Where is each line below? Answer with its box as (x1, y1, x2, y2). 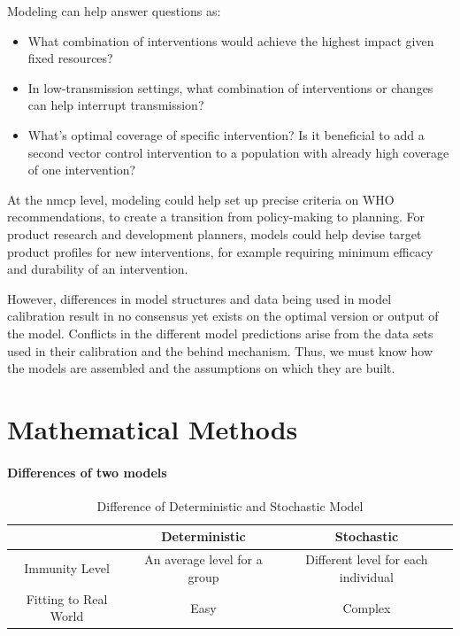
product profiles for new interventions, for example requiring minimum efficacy (7, 242, 433, 260)
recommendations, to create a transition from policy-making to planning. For (7, 207, 425, 226)
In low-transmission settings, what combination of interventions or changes (27, 78, 433, 97)
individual (339, 567, 394, 586)
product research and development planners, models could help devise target (7, 224, 422, 243)
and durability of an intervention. (7, 260, 188, 278)
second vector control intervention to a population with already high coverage (27, 143, 449, 161)
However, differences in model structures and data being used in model (7, 289, 392, 307)
